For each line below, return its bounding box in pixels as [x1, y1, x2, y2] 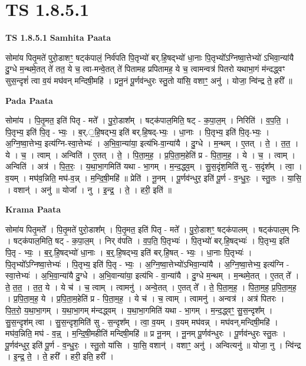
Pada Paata [5, 94, 53, 106]
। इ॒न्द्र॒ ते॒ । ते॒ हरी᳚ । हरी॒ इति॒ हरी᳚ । [5, 350, 114, 362]
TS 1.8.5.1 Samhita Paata [5, 31, 111, 44]
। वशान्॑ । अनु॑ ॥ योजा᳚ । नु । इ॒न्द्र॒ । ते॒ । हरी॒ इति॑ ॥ [5, 183, 172, 195]
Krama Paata [5, 203, 61, 215]
